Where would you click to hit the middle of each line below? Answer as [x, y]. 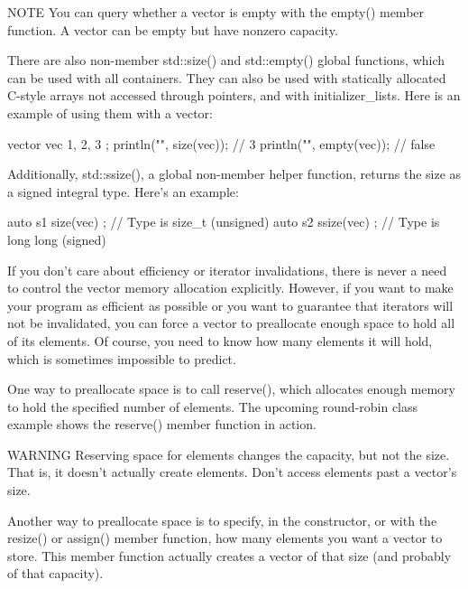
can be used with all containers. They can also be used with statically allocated [227, 77]
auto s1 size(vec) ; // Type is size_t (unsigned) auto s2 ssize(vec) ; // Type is [224, 222]
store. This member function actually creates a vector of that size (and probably [229, 555]
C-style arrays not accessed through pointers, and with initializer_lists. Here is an [234, 95]
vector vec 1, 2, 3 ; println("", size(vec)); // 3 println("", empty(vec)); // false [221, 143]
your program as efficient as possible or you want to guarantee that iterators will [230, 305]
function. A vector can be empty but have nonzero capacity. [173, 29]
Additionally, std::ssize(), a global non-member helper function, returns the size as [234, 174]
